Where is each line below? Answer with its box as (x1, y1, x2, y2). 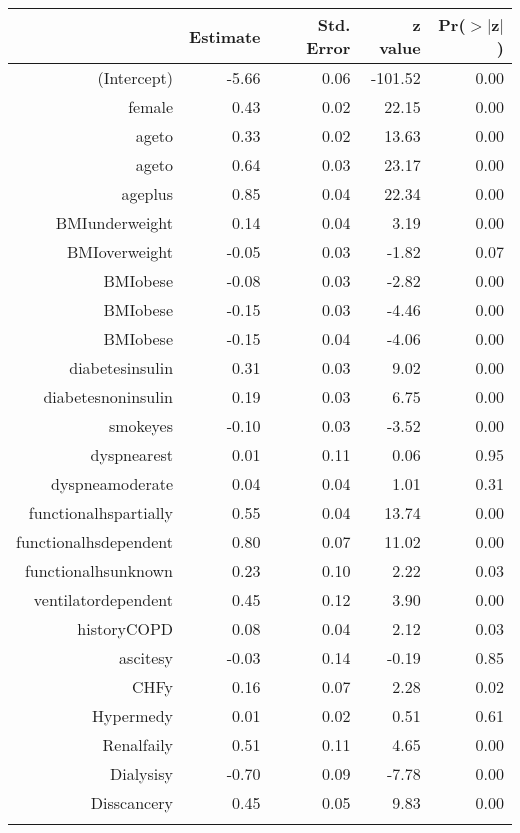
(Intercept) (97, 66, 174, 89)
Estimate (189, 24, 261, 48)
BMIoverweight (66, 240, 174, 263)
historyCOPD (77, 617, 174, 640)
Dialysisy (109, 762, 174, 785)
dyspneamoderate (51, 472, 174, 495)
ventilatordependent (33, 588, 174, 611)
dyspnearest (90, 443, 174, 466)
